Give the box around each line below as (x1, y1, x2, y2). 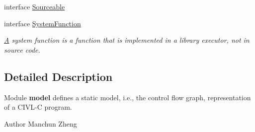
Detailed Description (4, 68, 113, 84)
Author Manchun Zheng (4, 118, 77, 129)
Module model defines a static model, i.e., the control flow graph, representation (4, 92, 251, 102)
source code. (4, 44, 40, 55)
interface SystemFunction (4, 18, 81, 28)
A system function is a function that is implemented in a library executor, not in (4, 35, 250, 45)
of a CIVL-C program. (4, 102, 72, 112)
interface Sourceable (4, 1, 65, 11)
